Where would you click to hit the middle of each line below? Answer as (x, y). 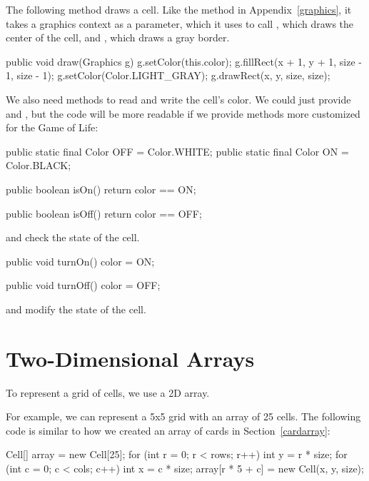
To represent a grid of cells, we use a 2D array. (108, 392)
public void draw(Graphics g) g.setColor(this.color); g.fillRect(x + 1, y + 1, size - (184, 61)
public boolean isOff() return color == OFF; (104, 213)
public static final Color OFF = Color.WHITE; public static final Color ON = (177, 151)
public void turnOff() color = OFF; (83, 285)
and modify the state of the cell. (76, 309)
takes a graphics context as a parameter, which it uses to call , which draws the (180, 23)
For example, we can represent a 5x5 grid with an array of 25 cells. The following (183, 416)
